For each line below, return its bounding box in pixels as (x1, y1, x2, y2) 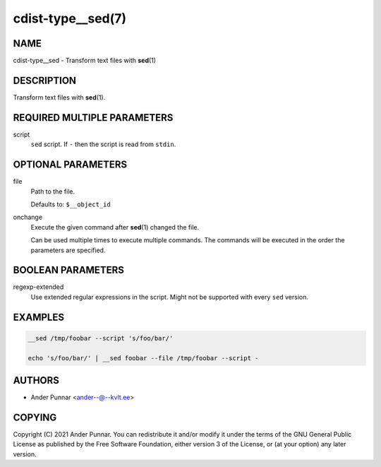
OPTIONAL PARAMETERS (13, 159, 128, 171)
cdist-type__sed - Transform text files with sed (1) (13, 57, 157, 65)
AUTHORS (13, 374, 60, 386)
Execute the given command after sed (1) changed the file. (30, 223, 200, 231)
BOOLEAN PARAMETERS (13, 264, 125, 276)
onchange (13, 213, 42, 222)
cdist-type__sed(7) (13, 11, 127, 26)
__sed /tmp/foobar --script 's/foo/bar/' (28, 334, 174, 342)
